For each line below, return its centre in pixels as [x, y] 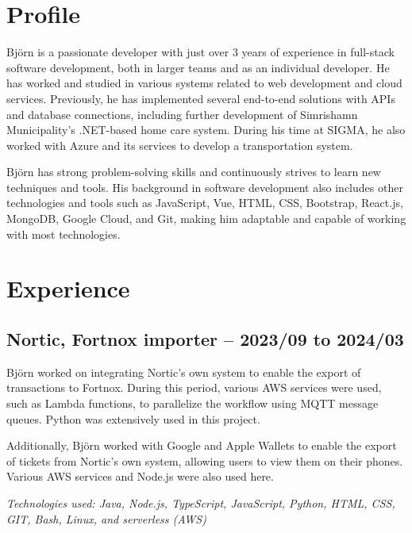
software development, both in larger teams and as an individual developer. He [198, 67]
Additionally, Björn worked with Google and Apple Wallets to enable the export [202, 445]
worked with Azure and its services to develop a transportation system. [180, 145]
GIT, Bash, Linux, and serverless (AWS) [106, 518]
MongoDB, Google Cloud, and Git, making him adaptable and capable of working [206, 219]
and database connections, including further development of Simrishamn [182, 114]
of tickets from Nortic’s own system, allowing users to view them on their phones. [205, 460]
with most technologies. [64, 234]
